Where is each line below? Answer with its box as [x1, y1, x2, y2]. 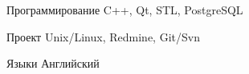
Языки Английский [6, 55, 100, 72]
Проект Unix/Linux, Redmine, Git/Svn [6, 28, 200, 45]
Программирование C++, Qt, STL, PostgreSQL [6, 2, 243, 18]
